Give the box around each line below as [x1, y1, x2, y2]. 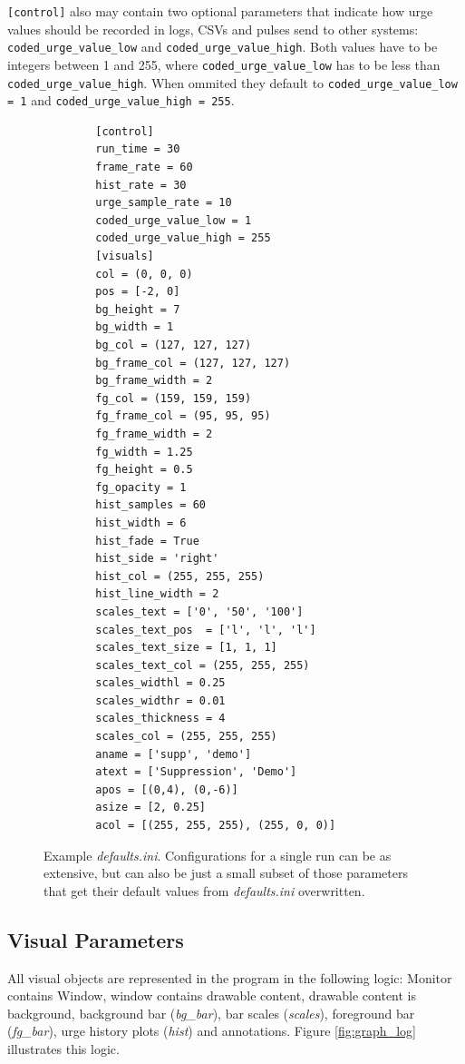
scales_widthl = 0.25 [95, 676, 226, 690]
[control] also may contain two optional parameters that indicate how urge [7, 2, 433, 20]
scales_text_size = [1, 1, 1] [95, 641, 277, 655]
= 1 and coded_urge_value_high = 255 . [7, 91, 235, 110]
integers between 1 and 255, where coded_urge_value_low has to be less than [7, 54, 441, 74]
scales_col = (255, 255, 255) [95, 730, 277, 744]
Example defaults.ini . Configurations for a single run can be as [44, 845, 392, 864]
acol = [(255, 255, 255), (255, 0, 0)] [95, 819, 336, 832]
